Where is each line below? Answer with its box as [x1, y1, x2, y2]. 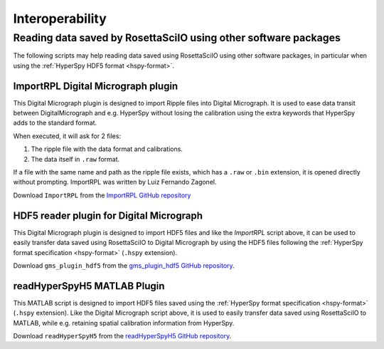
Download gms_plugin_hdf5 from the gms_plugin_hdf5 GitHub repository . [13, 261, 235, 270]
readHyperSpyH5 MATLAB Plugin [13, 280, 165, 292]
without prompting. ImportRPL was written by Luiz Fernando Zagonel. [13, 178, 217, 187]
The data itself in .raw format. [31, 155, 120, 163]
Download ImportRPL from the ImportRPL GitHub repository [13, 191, 191, 199]
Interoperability [13, 11, 107, 26]
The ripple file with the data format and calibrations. [31, 145, 183, 153]
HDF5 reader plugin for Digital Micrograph [13, 209, 203, 222]
